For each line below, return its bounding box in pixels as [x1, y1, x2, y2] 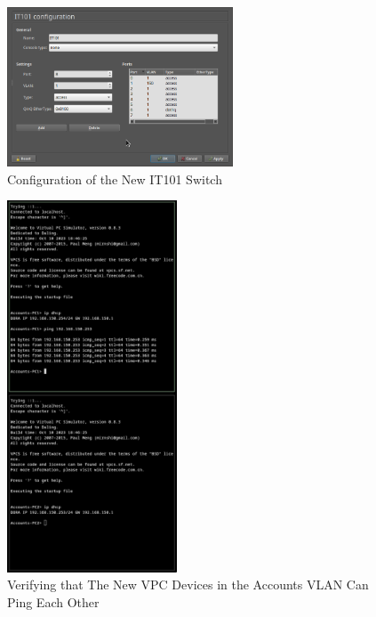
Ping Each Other [7, 592, 100, 611]
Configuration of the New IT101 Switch [7, 169, 222, 188]
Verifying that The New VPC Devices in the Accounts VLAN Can [7, 575, 369, 594]
